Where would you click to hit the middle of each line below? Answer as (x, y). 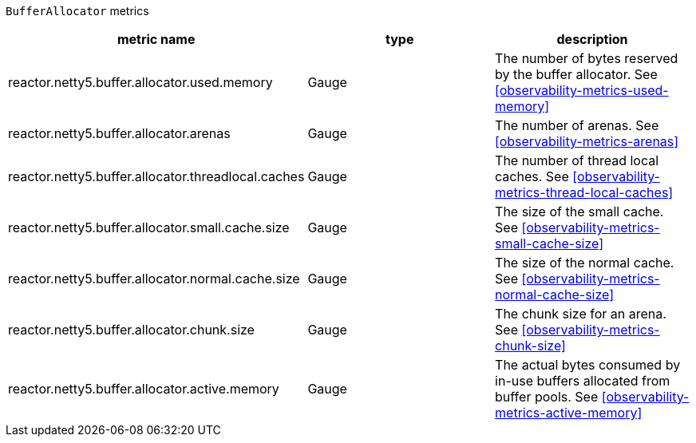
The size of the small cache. (579, 212)
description (592, 39)
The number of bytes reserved (587, 58)
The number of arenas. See (577, 125)
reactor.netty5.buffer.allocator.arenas (119, 133)
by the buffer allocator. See (576, 74)
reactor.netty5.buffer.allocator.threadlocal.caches (156, 176)
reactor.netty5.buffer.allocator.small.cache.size (149, 227)
